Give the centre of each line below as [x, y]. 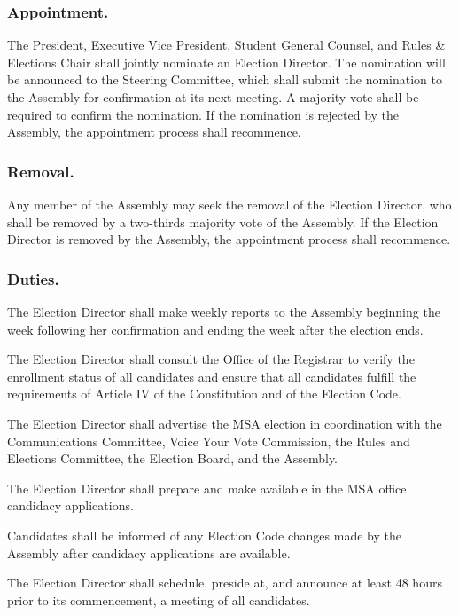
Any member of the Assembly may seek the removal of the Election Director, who [229, 204]
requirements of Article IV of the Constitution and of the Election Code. [204, 394]
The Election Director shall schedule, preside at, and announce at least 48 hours [225, 583]
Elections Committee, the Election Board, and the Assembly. [173, 458]
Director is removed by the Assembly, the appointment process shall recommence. [229, 239]
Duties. [33, 278]
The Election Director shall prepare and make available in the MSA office [207, 488]
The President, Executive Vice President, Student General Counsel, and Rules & [226, 45]
